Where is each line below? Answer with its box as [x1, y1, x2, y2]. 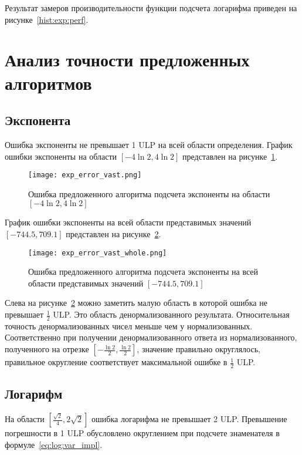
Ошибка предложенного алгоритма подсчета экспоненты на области [28, 187, 270, 200]
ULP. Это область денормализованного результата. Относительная [53, 308, 290, 321]
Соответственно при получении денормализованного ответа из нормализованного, [5, 331, 297, 343]
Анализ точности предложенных [5, 48, 250, 72]
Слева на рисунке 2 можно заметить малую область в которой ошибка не [5, 296, 267, 309]
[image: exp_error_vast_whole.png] [28, 248, 167, 257]
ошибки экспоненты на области [5, 150, 117, 162]
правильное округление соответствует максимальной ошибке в [5, 356, 228, 368]
